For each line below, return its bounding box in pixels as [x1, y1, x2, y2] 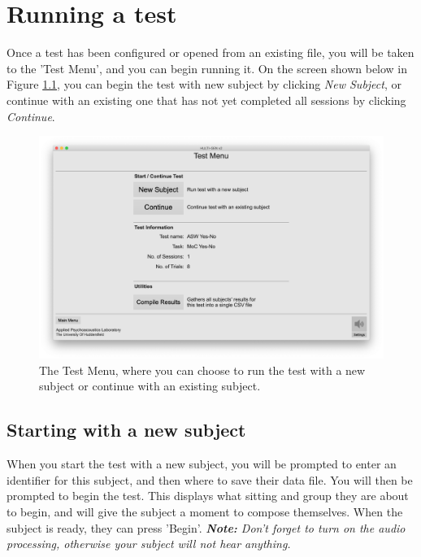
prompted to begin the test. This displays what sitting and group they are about [7, 487, 409, 504]
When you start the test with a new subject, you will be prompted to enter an [7, 455, 397, 472]
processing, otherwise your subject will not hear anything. [7, 535, 291, 552]
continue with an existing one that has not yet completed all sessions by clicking [7, 91, 406, 108]
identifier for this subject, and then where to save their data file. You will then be [7, 471, 413, 488]
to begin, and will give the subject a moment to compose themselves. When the [7, 503, 403, 520]
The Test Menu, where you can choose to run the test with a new [39, 361, 366, 378]
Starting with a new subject [7, 417, 246, 442]
